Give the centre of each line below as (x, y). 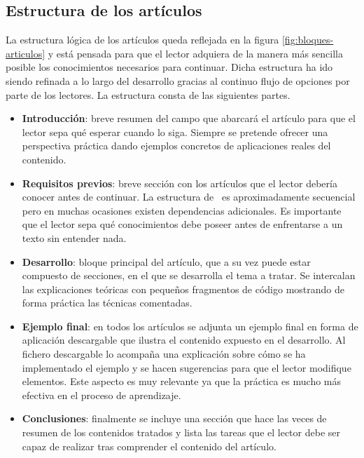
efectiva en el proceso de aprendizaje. (101, 395)
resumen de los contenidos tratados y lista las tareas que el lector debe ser (181, 432)
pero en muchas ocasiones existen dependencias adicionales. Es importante (182, 210)
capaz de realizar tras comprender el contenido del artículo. (149, 446)
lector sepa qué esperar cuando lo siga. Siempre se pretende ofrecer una (175, 132)
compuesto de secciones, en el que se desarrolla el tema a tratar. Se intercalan (189, 275)
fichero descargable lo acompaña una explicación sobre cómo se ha (164, 354)
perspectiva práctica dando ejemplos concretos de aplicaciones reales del (176, 146)
